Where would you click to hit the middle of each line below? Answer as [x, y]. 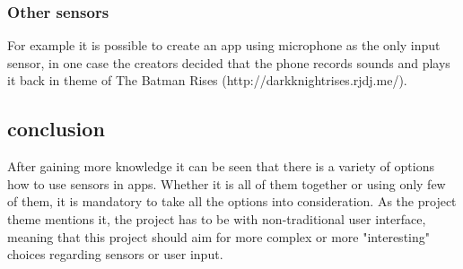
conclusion [56, 129]
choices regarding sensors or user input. [115, 254]
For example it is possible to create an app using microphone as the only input [224, 45]
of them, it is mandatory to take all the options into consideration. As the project [232, 201]
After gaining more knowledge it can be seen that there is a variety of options [221, 166]
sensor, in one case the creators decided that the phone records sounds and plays [229, 62]
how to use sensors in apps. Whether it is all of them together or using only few [227, 183]
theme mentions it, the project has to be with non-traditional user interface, [217, 218]
